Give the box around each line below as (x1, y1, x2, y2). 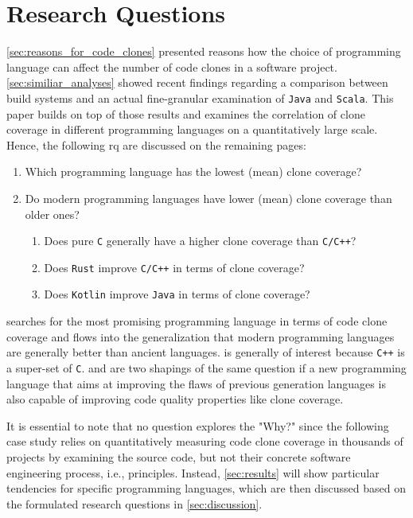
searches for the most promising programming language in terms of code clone (6, 313, 388, 329)
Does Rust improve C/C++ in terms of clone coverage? (44, 259, 305, 275)
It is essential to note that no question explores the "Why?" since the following (6, 417, 389, 434)
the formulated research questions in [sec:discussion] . (6, 495, 263, 512)
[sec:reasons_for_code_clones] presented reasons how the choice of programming (6, 43, 401, 60)
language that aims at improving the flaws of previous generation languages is (6, 375, 386, 391)
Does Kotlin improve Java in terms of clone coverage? (44, 286, 310, 302)
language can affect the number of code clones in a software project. (6, 58, 337, 75)
